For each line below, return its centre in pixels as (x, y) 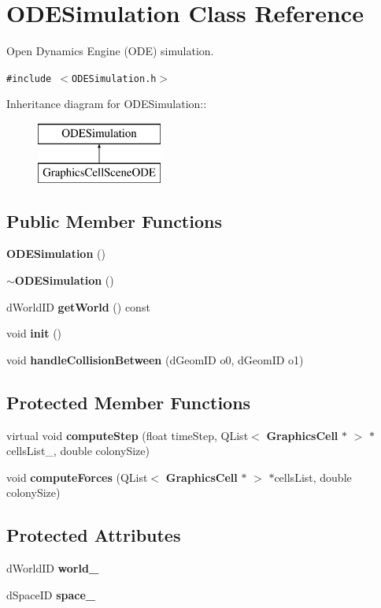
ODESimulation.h (114, 78)
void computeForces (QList (77, 477)
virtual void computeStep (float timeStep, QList (128, 435)
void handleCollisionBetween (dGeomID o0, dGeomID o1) (155, 359)
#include (29, 78)
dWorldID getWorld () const (78, 306)
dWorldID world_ (53, 568)
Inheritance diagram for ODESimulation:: (107, 104)
